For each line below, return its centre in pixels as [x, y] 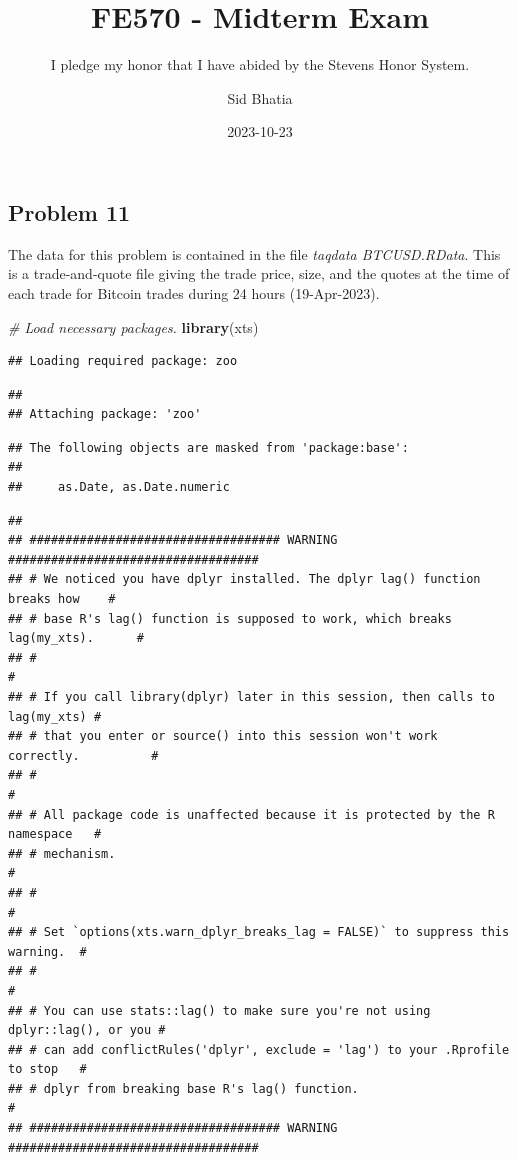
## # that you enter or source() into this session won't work [223, 736]
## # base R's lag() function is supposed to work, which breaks [230, 618]
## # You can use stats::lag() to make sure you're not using [219, 1010]
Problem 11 [69, 211]
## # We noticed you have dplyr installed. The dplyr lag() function [244, 579]
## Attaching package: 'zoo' [105, 414]
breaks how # [62, 599]
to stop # [47, 1069]
